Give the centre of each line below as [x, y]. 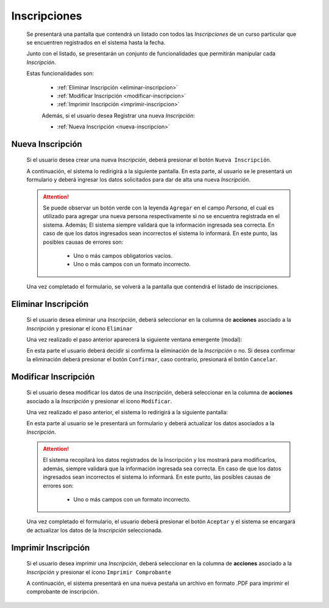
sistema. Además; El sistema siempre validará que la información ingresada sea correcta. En [159, 225]
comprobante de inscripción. [63, 592]
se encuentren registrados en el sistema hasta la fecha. [96, 42]
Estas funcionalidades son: [60, 74]
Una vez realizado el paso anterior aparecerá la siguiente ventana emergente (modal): [134, 339]
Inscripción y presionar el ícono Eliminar [80, 328]
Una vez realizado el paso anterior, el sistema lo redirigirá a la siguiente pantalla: [127, 412]
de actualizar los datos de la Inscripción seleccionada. [94, 530]
